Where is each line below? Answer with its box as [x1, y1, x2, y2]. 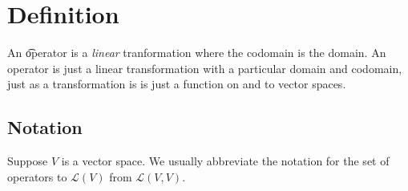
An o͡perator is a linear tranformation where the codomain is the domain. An [7, 44, 386, 61]
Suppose [7, 152, 48, 169]
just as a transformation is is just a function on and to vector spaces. [7, 75, 346, 92]
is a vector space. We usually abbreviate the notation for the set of [61, 152, 390, 169]
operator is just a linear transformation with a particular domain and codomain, [7, 59, 402, 76]
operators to [7, 168, 67, 185]
